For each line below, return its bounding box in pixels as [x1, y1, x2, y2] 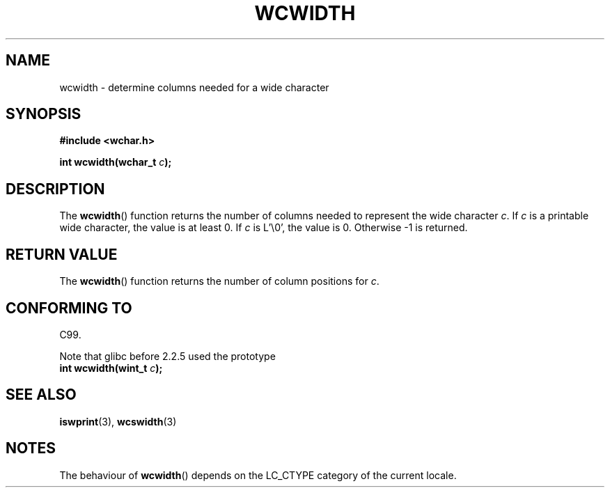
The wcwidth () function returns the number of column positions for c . [59, 275, 380, 288]
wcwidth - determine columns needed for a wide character [59, 81, 329, 93]
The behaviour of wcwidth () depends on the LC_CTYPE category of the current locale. [59, 469, 457, 481]
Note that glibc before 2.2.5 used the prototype [59, 350, 276, 362]
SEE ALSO [6, 386, 77, 404]
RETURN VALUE [6, 245, 118, 263]
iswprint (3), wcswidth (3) [59, 415, 177, 428]
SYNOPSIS [6, 105, 81, 123]
